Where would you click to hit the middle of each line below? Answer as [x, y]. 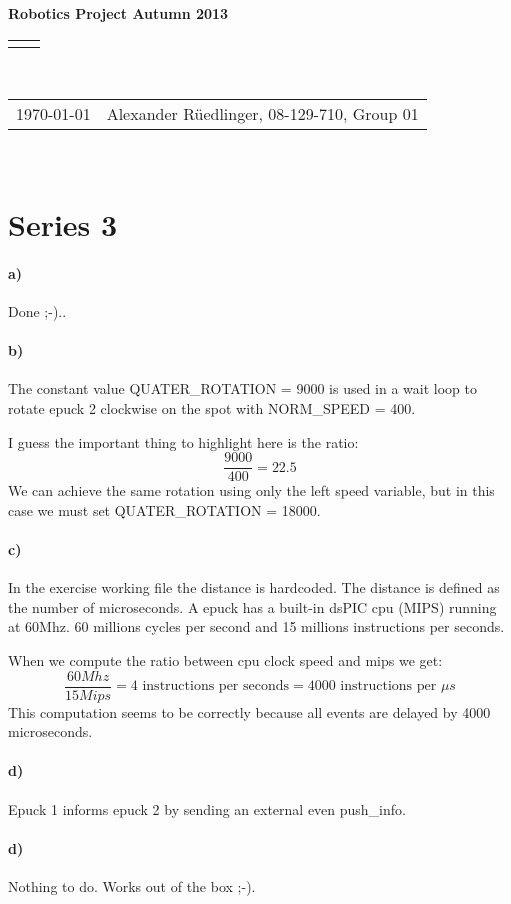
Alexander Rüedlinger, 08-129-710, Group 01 [262, 114]
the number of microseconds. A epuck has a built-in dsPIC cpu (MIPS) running [252, 606]
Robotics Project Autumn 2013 [118, 13]
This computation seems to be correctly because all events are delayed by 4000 [249, 711]
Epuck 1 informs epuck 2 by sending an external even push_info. [207, 808]
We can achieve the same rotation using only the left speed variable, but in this [251, 490]
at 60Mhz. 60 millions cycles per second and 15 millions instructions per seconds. [256, 626]
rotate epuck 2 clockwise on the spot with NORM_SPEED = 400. [212, 407]
